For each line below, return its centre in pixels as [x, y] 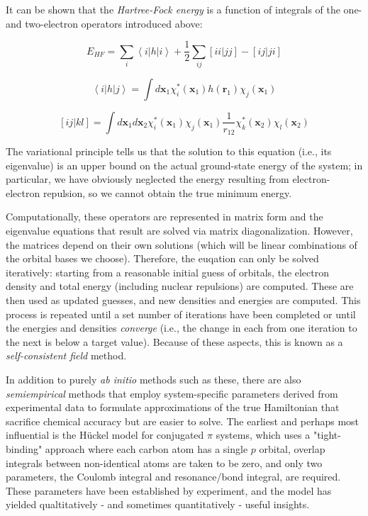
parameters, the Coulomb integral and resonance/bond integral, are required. [173, 477]
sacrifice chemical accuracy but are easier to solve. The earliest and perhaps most [183, 421]
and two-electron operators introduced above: [104, 23]
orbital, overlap [292, 448]
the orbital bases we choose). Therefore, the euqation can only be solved [162, 258]
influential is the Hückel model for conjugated [105, 435]
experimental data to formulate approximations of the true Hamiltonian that [173, 407]
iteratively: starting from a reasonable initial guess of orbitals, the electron [168, 272]
